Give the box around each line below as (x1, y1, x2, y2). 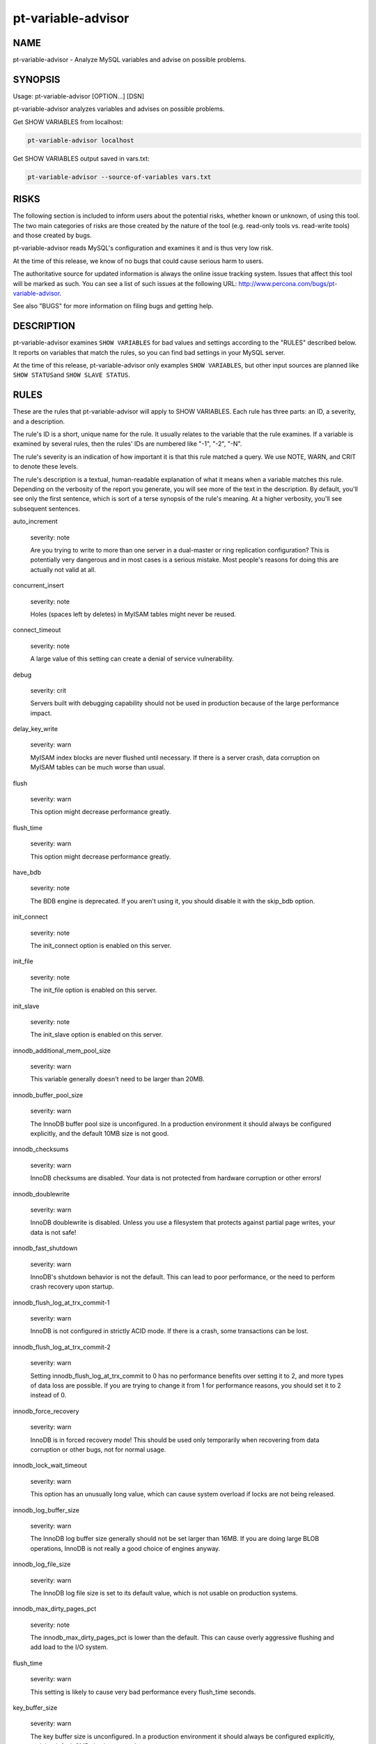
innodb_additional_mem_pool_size (13, 1046, 111, 1055)
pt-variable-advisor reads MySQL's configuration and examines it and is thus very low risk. (13, 244, 274, 253)
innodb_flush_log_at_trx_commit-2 (13, 1343, 111, 1351)
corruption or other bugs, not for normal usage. (30, 1445, 166, 1454)
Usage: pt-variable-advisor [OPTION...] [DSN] (13, 91, 145, 100)
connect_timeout (13, 626, 61, 634)
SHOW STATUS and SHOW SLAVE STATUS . (13, 370, 130, 379)
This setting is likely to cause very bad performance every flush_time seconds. (30, 1687, 256, 1696)
